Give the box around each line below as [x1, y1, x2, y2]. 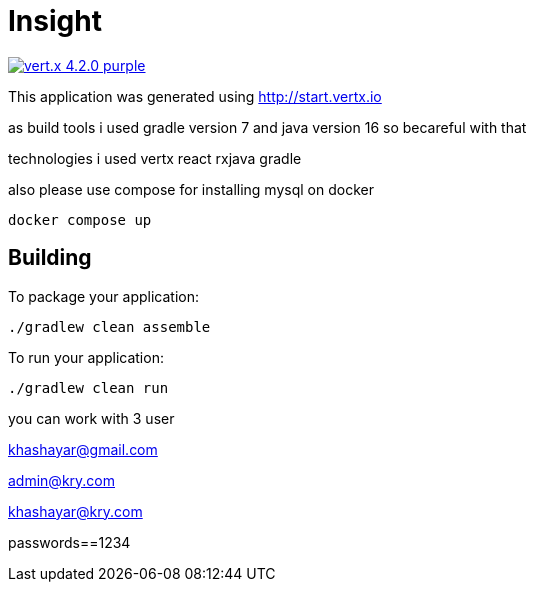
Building [8, 245, 92, 271]
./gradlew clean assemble [8, 318, 211, 335]
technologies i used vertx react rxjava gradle [8, 149, 302, 167]
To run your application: [8, 348, 164, 366]
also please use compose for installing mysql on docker [8, 180, 374, 198]
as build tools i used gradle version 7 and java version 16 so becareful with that [8, 118, 527, 136]
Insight [8, 4, 102, 38]
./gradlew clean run [8, 379, 169, 396]
